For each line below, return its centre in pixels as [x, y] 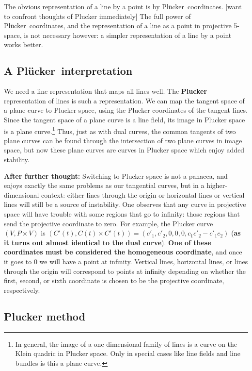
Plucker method [45, 316]
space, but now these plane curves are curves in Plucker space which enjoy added [124, 150]
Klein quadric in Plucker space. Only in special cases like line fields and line [128, 353]
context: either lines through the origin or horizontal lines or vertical [143, 194]
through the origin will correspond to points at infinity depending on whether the [125, 271]
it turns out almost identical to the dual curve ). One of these [108, 242]
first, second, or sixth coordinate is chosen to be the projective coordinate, [114, 280]
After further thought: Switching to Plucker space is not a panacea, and [116, 176]
